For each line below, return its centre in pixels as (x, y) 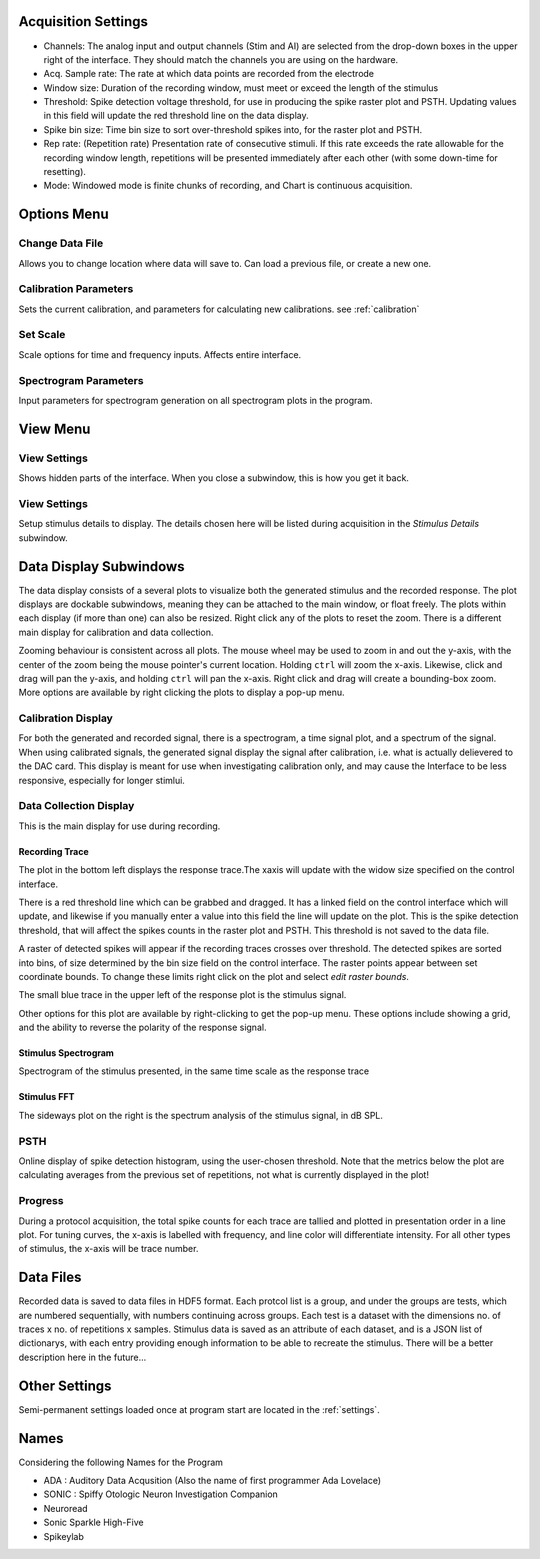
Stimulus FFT (46, 1097)
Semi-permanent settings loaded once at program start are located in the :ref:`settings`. (199, 1409)
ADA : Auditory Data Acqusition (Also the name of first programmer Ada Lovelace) (212, 1480)
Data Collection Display (76, 806)
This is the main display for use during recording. (119, 826)
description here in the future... (82, 1357)
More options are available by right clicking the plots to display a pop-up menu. (181, 692)
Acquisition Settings (83, 21)
